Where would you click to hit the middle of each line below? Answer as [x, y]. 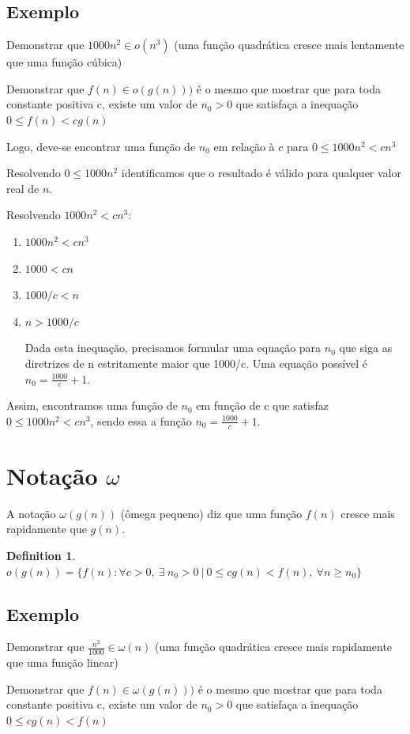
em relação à [244, 146]
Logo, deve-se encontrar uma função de [101, 146]
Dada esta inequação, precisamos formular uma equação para [173, 348]
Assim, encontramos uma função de [92, 405]
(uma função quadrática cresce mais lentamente [289, 45]
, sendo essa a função [141, 420]
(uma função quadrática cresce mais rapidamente [273, 647]
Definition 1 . [41, 556]
